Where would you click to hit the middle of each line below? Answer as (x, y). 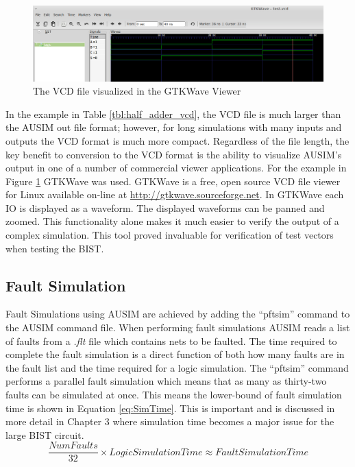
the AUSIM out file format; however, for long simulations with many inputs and (174, 127)
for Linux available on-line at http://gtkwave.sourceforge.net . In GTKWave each (175, 194)
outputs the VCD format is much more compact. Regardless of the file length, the (177, 140)
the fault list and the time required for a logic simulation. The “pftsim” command (177, 367)
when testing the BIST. (55, 248)
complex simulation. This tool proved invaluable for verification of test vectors (170, 235)
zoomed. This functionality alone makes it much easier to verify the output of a (172, 221)
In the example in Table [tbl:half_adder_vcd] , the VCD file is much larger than (173, 113)
